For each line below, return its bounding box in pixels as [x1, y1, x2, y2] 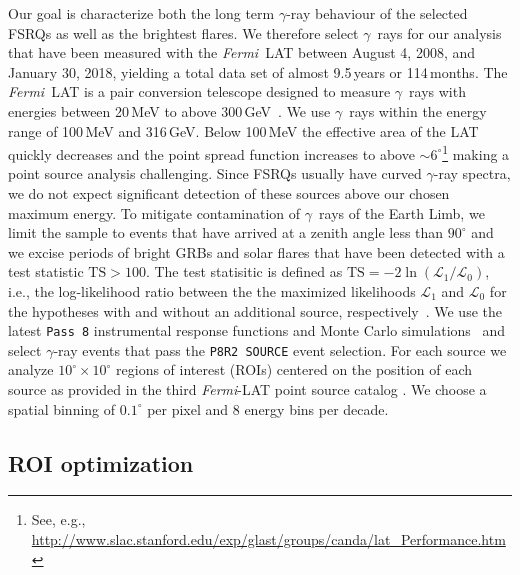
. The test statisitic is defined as [145, 261, 343, 282]
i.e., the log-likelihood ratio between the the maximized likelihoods [8, 280, 416, 301]
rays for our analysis [377, 22, 502, 43]
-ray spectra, [433, 163, 511, 184]
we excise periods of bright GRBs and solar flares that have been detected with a [8, 241, 505, 262]
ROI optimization [8, 447, 194, 478]
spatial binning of [8, 398, 116, 419]
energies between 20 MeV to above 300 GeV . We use [8, 100, 331, 121]
